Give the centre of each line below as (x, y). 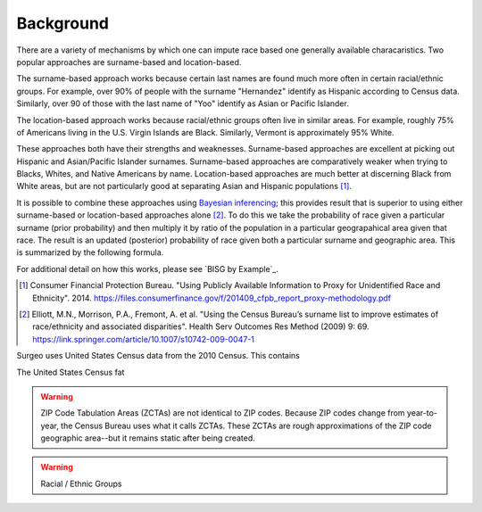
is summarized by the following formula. (90, 252)
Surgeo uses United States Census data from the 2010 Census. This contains (158, 356)
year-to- (422, 413)
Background (62, 23)
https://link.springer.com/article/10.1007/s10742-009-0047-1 (143, 339)
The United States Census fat (71, 372)
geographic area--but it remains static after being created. (148, 438)
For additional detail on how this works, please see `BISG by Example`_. (148, 268)
